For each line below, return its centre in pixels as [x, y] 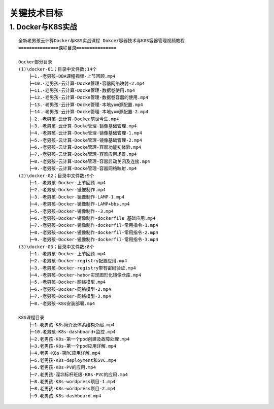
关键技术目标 [36, 13]
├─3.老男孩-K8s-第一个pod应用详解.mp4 [73, 346]
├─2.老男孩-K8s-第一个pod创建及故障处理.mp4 [79, 339]
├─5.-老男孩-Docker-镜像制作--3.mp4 [71, 211]
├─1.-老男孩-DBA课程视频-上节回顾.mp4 [72, 76]
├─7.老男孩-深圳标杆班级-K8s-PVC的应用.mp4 [78, 374]
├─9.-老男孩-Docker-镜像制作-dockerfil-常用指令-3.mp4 [93, 240]
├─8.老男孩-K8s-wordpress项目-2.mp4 [72, 389]
